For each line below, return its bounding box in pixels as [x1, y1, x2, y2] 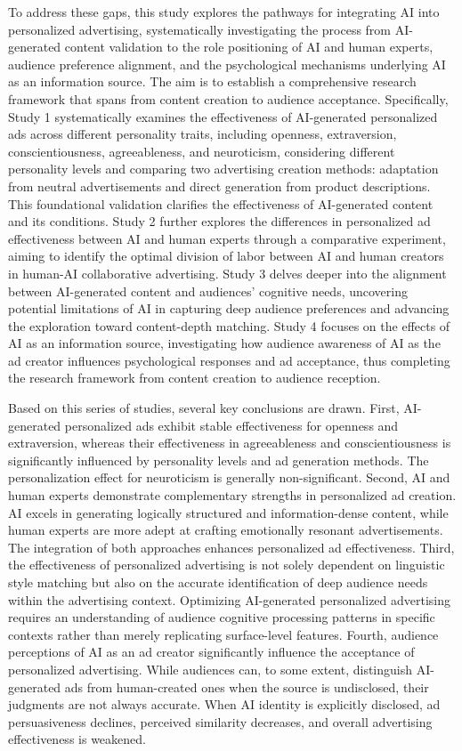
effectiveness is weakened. [8, 730, 146, 748]
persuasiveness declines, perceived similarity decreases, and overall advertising [8, 712, 433, 731]
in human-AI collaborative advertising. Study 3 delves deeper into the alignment [8, 263, 447, 282]
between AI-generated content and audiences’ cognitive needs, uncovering [8, 281, 408, 300]
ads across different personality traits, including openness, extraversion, [8, 125, 397, 143]
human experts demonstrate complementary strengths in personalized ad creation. [8, 486, 457, 505]
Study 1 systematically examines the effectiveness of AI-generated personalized [8, 107, 438, 125]
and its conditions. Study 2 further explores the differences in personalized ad [8, 212, 431, 230]
